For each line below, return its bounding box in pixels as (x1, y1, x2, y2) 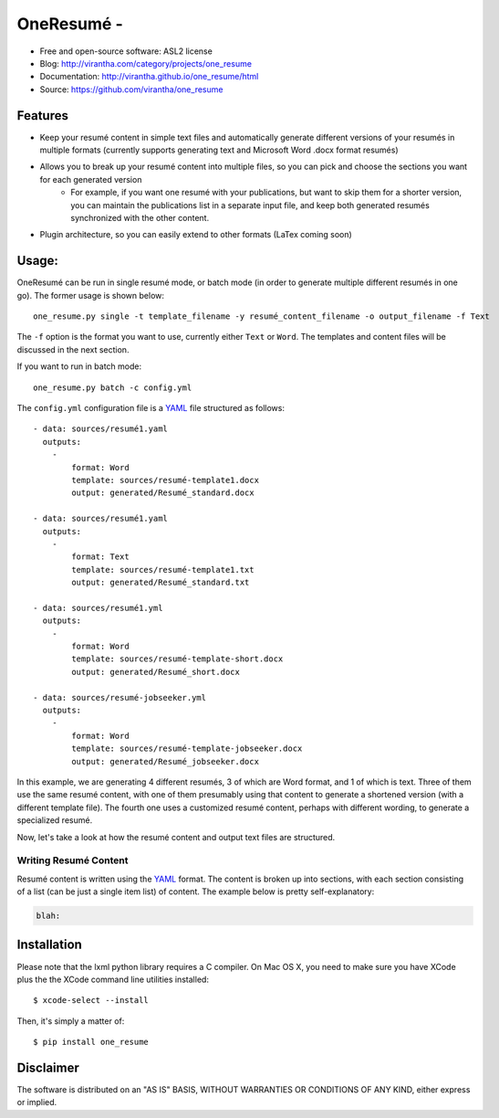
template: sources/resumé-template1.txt (71, 564, 255, 575)
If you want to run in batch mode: (16, 361, 141, 372)
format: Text (71, 552, 130, 562)
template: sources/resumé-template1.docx (71, 475, 260, 485)
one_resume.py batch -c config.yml (33, 382, 192, 393)
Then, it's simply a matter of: (16, 1015, 125, 1027)
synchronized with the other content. (70, 212, 210, 223)
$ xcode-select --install (33, 996, 150, 1006)
